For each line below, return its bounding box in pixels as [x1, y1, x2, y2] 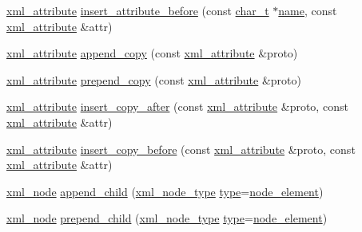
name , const [278, 2, 337, 18]
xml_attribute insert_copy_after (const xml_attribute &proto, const [6, 98, 348, 115]
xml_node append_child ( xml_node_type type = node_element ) [6, 183, 324, 199]
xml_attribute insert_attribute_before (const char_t [6, 2, 269, 18]
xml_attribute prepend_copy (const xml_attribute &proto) [6, 71, 301, 88]
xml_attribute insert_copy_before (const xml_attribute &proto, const [6, 140, 356, 157]
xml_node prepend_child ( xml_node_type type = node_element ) [6, 210, 328, 226]
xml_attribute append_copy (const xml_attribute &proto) [6, 45, 298, 61]
